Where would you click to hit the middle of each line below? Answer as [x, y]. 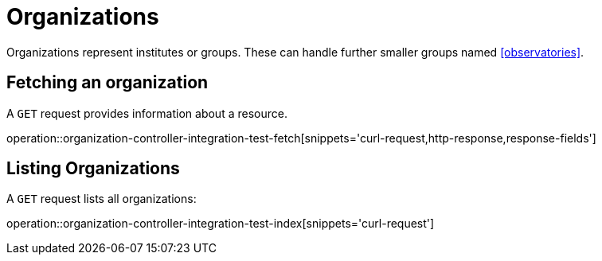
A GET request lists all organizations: [102, 199]
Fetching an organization [107, 83]
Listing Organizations [93, 169]
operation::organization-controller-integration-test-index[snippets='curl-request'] [221, 224]
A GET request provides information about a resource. [147, 113]
